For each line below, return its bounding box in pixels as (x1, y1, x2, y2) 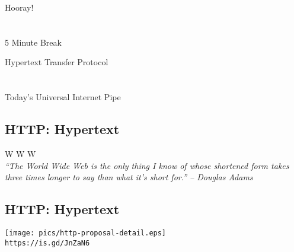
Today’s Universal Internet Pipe (5, 91, 121, 103)
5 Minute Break (5, 36, 62, 48)
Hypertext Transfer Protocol (5, 56, 108, 68)
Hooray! (5, 1, 34, 13)
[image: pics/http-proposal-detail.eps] (5, 228, 167, 237)
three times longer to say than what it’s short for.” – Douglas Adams (5, 171, 253, 183)
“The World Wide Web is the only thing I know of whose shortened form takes (5, 159, 289, 171)
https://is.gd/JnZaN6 (5, 238, 90, 247)
